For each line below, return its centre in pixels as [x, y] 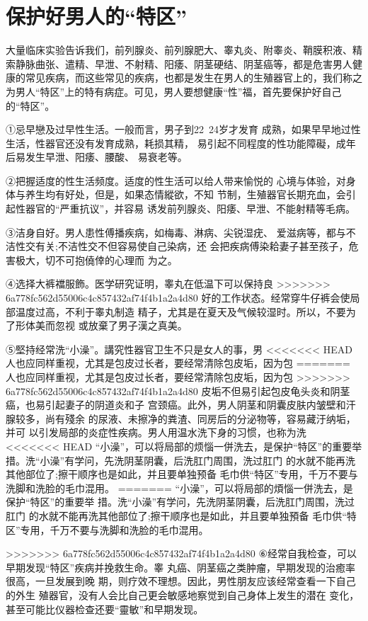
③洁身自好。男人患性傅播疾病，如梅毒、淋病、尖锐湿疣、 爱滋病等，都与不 [181, 232]
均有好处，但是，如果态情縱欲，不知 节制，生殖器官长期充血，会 [195, 194]
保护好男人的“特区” [96, 16]
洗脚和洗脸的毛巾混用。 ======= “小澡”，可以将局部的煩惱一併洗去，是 [179, 488]
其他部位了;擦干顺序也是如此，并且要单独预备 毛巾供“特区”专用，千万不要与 [182, 474]
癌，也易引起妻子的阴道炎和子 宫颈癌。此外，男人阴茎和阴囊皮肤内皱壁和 [176, 405]
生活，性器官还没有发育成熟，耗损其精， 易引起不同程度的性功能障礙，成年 [181, 143]
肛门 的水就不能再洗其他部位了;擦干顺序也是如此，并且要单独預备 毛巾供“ [176, 515]
